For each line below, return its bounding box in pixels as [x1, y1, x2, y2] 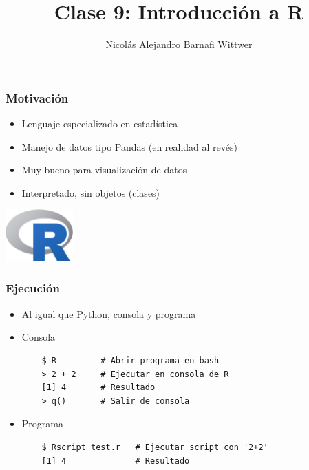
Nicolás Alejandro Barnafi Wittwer [105, 37, 253, 52]
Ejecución [6, 279, 60, 297]
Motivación [6, 89, 69, 106]
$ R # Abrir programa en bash [41, 355, 220, 365]
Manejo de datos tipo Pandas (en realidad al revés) [21, 139, 237, 153]
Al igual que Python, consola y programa [21, 306, 196, 321]
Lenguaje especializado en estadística [21, 116, 178, 131]
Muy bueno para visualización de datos [21, 162, 187, 177]
